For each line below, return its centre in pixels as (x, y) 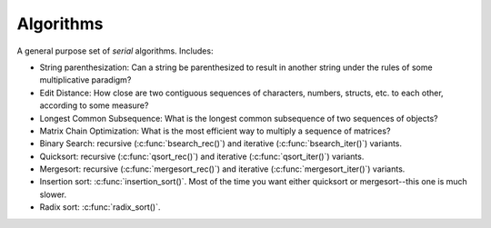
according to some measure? (94, 105)
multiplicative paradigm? (85, 80)
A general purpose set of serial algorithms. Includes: (115, 51)
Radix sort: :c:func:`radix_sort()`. (100, 207)
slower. (53, 194)
